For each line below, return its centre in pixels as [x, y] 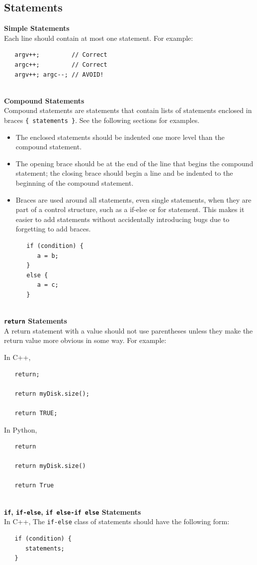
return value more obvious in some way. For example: [85, 340]
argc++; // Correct [61, 64]
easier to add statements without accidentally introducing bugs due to [123, 219]
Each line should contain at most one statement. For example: [99, 38]
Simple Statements [37, 28]
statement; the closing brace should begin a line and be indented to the [124, 173]
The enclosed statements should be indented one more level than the [120, 137]
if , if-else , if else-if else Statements [73, 511]
